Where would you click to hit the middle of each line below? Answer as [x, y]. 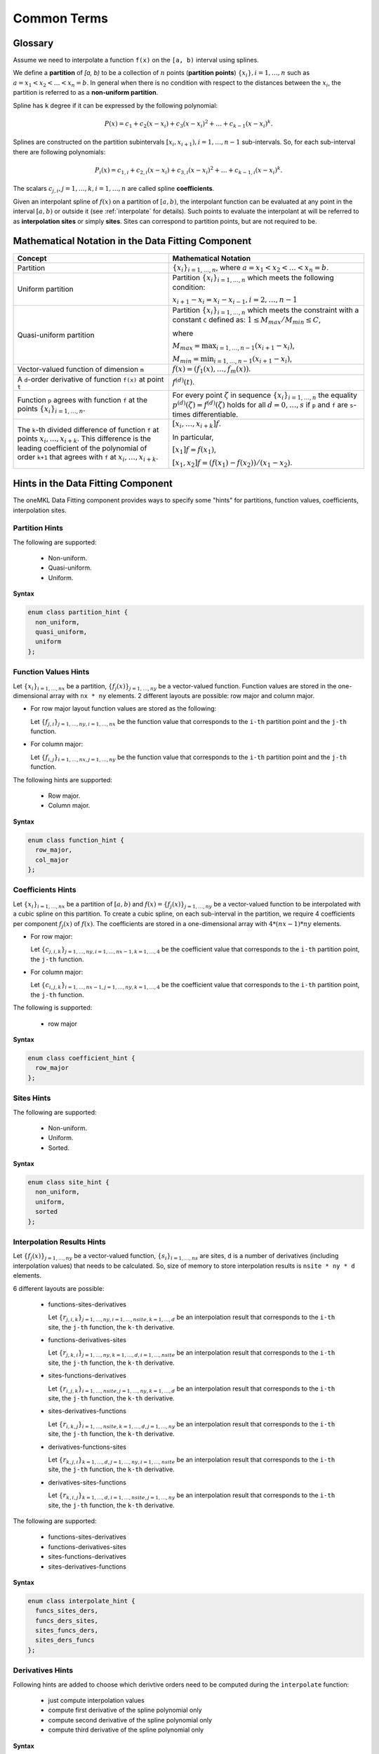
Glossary [33, 43]
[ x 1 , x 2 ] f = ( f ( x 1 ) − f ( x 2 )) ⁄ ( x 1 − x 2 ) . [232, 464]
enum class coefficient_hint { [82, 1058]
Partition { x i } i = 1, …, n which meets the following [253, 278]
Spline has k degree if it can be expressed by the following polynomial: [115, 105]
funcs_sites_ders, [67, 1611]
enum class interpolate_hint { [82, 1601]
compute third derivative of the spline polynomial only [126, 1730]
